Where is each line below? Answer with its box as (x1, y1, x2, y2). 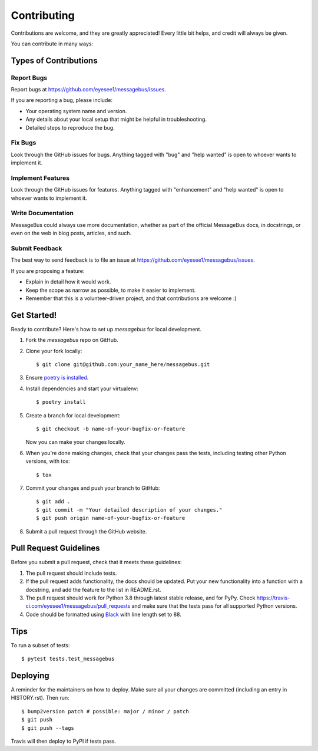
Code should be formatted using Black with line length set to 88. (25, 611, 182, 618)
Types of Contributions (11, 55, 98, 65)
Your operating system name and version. (25, 107, 127, 114)
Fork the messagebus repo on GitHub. (25, 337, 119, 344)
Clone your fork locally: (25, 347, 82, 354)
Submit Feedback (11, 245, 62, 253)
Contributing (11, 9, 75, 22)
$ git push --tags (21, 724, 75, 731)
